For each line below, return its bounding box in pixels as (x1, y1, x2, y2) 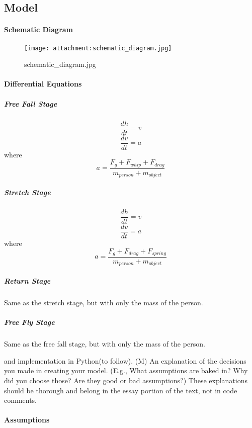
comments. (4, 395, 37, 405)
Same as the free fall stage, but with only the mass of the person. (4, 338, 205, 349)
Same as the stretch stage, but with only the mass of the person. (4, 297, 203, 308)
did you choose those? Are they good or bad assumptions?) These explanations (4, 375, 247, 385)
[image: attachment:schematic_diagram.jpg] (24, 44, 172, 52)
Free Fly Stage (4, 317, 55, 327)
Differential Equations (4, 78, 82, 89)
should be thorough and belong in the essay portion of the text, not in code (4, 385, 237, 395)
